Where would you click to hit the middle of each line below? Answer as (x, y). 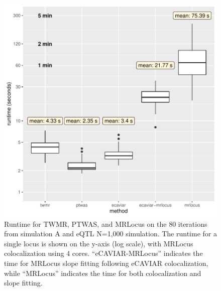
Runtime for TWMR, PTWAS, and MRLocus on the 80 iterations (106, 224)
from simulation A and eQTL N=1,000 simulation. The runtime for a (111, 234)
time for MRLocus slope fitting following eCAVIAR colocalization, (106, 263)
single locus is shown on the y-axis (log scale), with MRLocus (99, 243)
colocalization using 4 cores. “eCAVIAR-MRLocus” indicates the (103, 253)
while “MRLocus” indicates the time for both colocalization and (103, 273)
